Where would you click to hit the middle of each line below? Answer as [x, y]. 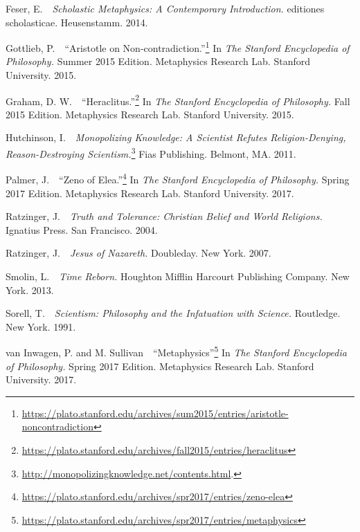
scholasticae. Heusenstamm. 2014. [77, 22]
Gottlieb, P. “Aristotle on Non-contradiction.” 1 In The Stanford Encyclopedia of [178, 47]
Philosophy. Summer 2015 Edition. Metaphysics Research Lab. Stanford [158, 61]
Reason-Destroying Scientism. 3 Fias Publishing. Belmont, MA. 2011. [151, 153]
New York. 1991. [41, 326]
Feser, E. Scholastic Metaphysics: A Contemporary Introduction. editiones [165, 8]
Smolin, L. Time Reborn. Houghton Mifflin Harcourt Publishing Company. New [178, 276]
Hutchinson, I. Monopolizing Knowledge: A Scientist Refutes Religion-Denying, [176, 137]
